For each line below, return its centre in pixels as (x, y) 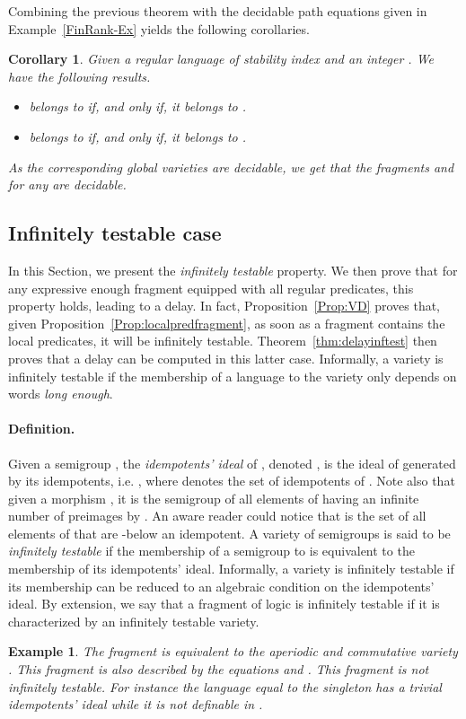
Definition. (42, 429)
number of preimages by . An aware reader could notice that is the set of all (217, 516)
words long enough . (61, 394)
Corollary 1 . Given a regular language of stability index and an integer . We (221, 59)
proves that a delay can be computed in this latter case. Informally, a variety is (226, 358)
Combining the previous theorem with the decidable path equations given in (218, 11)
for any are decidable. (67, 184)
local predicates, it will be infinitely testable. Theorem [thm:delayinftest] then (223, 341)
